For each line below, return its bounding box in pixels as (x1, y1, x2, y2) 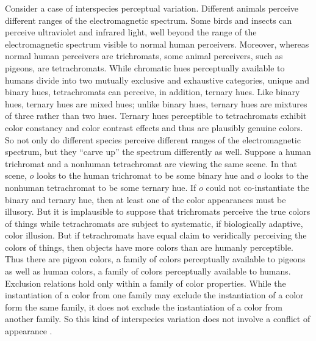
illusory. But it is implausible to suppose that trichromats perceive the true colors (5, 205, 311, 218)
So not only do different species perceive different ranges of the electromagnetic (5, 133, 301, 146)
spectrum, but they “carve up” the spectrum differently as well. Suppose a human (5, 145, 311, 158)
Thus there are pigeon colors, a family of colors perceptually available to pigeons (5, 253, 306, 265)
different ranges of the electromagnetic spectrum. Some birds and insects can (5, 13, 292, 26)
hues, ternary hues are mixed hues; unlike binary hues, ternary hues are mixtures (5, 97, 307, 110)
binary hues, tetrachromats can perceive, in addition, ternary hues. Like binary (5, 85, 300, 98)
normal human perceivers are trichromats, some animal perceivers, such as (5, 49, 283, 62)
